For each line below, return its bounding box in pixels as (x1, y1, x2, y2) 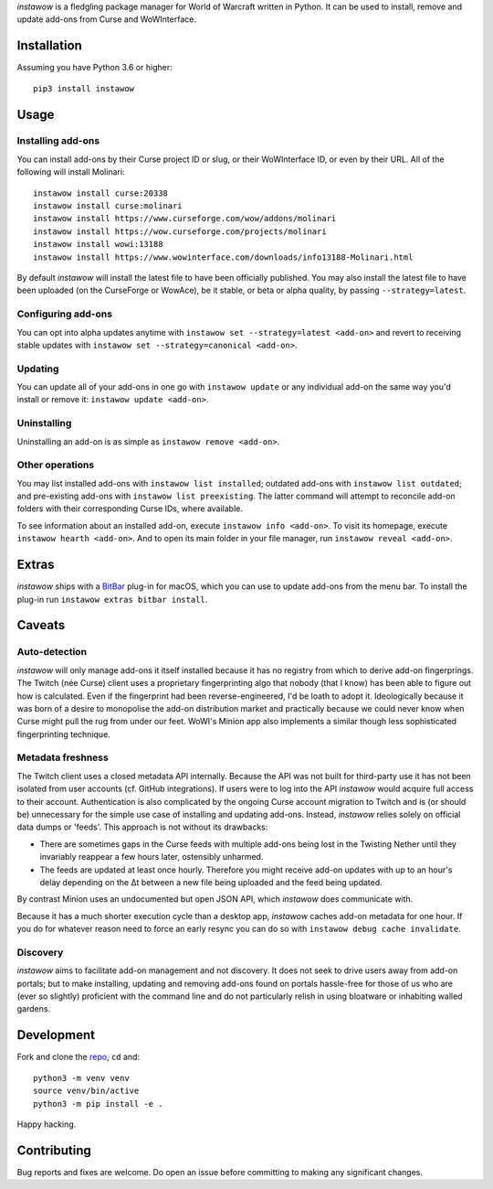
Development (16, 1027, 96, 1043)
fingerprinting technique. (16, 728, 111, 740)
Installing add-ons (16, 134, 100, 147)
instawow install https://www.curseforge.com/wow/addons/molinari (33, 213, 337, 224)
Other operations (16, 458, 95, 471)
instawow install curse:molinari (33, 201, 183, 211)
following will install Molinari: (16, 166, 125, 177)
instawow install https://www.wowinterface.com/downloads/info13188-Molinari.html (33, 252, 414, 262)
